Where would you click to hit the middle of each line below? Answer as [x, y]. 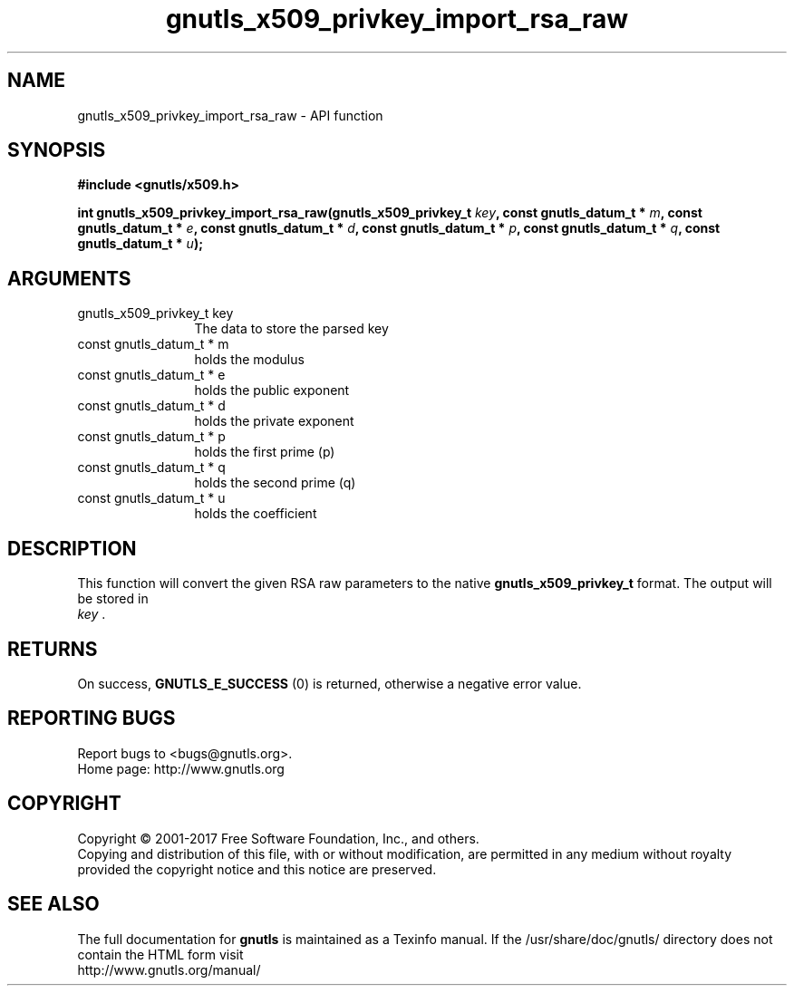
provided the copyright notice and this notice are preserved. [257, 869]
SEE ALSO [53, 904]
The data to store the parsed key [291, 329]
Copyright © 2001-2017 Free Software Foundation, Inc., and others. [278, 838]
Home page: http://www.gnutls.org [181, 768]
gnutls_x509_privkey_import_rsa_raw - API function [230, 115]
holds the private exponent [274, 421]
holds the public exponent [272, 390]
